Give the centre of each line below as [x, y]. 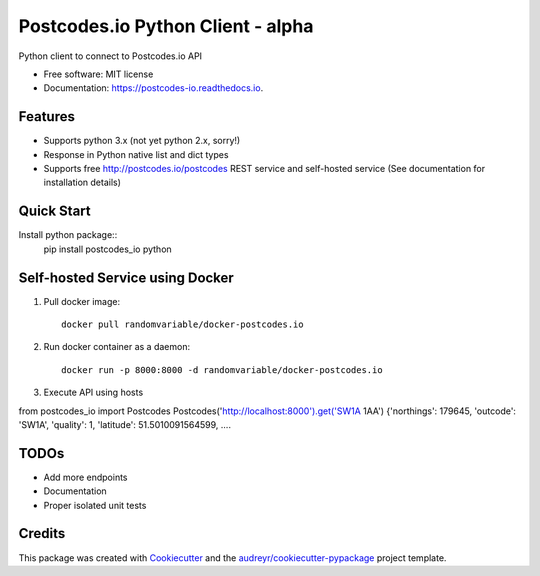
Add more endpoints [86, 477]
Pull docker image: [81, 301]
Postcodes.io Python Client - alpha [166, 26]
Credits [42, 533]
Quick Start [54, 211]
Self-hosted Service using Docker [126, 277]
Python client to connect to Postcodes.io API [110, 56]
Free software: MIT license [98, 74]
